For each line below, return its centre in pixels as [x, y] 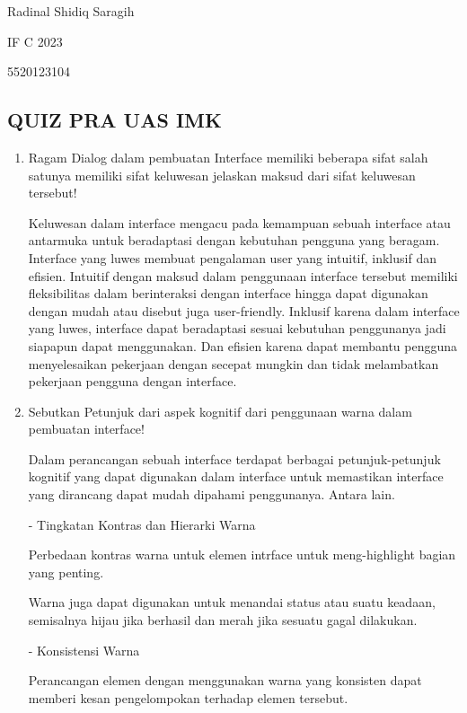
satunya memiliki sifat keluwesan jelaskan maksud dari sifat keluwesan [222, 175]
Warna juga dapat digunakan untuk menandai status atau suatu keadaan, [232, 602]
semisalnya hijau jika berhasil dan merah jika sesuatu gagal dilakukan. [223, 620]
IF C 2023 [35, 41]
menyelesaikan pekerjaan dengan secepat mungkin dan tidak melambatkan [233, 363]
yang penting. [66, 572]
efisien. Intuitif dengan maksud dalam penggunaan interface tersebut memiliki [243, 275]
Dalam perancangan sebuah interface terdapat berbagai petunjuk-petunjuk [234, 458]
